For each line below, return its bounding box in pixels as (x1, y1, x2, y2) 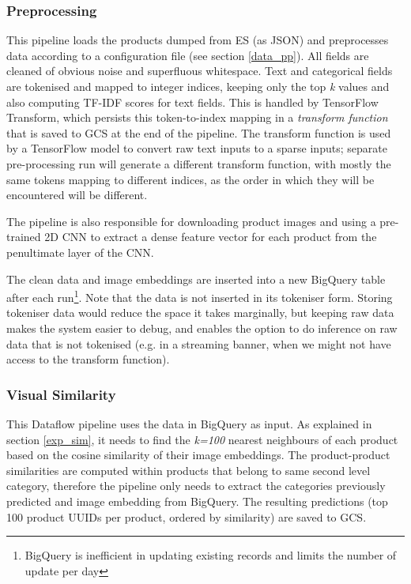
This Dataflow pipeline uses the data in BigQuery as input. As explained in (6, 415, 372, 431)
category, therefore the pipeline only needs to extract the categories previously (6, 477, 386, 494)
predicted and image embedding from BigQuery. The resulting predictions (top (6, 492, 388, 509)
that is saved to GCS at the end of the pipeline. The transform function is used (6, 124, 391, 141)
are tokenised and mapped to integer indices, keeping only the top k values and (6, 78, 390, 94)
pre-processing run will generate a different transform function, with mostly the (6, 155, 391, 171)
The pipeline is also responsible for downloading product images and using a (6, 213, 376, 229)
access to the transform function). (6, 351, 170, 367)
